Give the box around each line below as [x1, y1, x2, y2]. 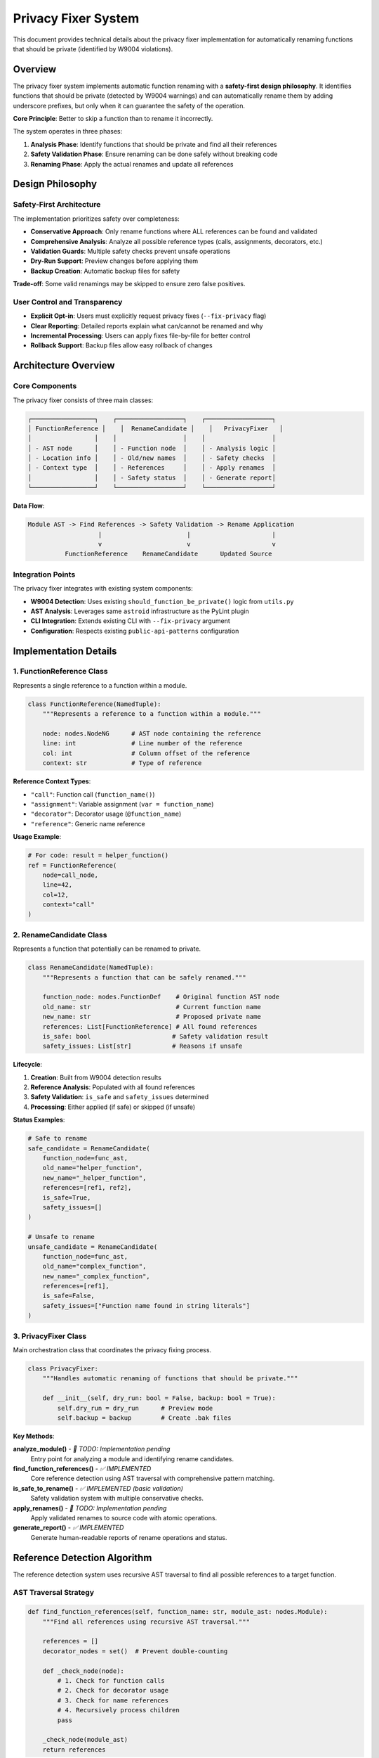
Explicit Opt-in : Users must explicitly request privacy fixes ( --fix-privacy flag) [30, 312, 267, 320]
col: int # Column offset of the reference [42, 749, 251, 757]
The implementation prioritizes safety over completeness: [13, 214, 180, 223]
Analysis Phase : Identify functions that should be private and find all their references [30, 140, 277, 148]
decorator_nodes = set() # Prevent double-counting [42, 1647, 228, 1655]
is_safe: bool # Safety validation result [42, 1032, 269, 1040]
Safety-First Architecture [13, 200, 101, 210]
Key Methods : [13, 1432, 55, 1440]
